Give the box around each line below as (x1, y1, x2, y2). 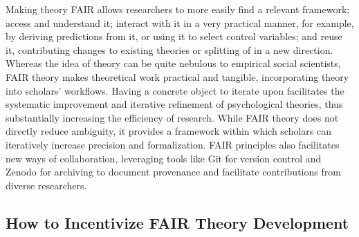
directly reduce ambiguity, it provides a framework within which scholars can (6, 124, 332, 138)
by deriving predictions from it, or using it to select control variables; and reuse (6, 29, 342, 44)
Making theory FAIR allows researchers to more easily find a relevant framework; (6, 2, 350, 16)
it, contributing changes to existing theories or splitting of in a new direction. (6, 42, 333, 57)
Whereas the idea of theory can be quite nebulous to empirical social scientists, (6, 56, 341, 70)
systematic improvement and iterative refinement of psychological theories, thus (6, 97, 343, 111)
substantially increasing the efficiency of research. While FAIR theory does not (6, 110, 339, 124)
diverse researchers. (6, 178, 87, 192)
